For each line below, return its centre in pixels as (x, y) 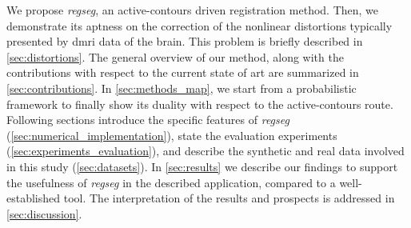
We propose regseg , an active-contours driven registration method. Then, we (193, 10)
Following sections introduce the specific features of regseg (148, 120)
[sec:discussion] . (44, 213)
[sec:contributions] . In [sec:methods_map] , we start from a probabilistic (182, 88)
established (34, 198)
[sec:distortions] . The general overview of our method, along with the (175, 56)
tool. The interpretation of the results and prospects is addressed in (229, 198)
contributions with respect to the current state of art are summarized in (183, 72)
